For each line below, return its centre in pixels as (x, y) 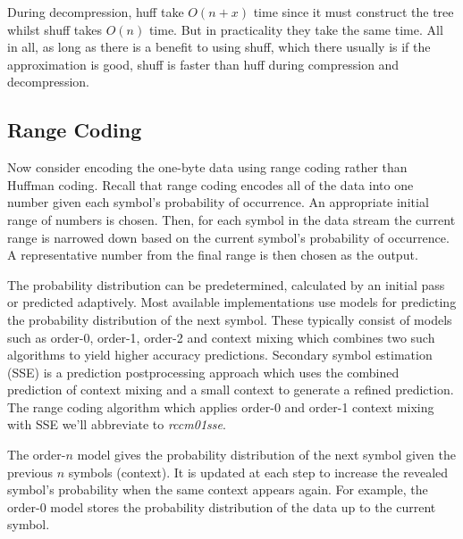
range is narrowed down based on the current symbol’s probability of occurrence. (228, 237)
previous (30, 472)
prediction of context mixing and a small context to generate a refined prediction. (231, 390)
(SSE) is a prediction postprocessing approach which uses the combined (203, 372)
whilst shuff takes (55, 29)
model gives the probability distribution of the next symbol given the (266, 455)
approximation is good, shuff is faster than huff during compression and (203, 64)
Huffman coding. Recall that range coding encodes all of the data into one (210, 184)
